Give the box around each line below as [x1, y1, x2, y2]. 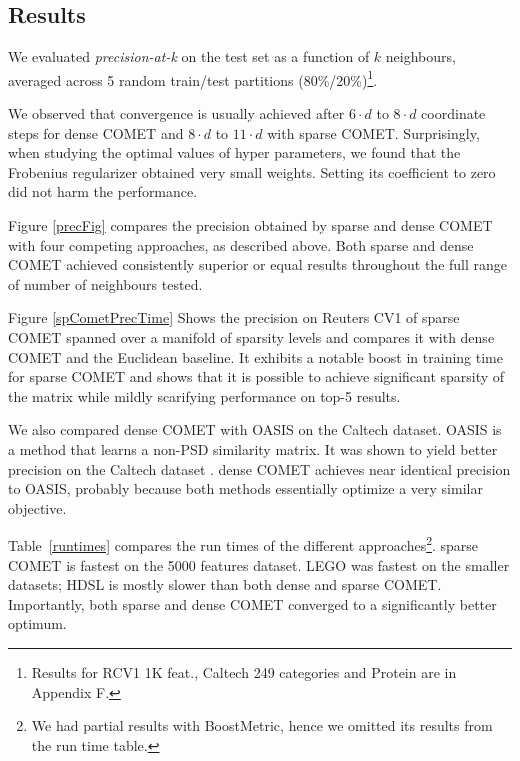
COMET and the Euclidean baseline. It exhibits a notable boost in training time [8, 346, 503, 367]
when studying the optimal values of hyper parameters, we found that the [8, 142, 461, 163]
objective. [8, 497, 67, 518]
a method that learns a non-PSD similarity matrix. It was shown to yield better [8, 438, 498, 459]
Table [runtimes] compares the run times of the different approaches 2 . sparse [8, 532, 479, 555]
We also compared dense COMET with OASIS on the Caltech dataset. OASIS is [8, 419, 502, 440]
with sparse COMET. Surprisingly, [267, 122, 480, 143]
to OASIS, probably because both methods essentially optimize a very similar [8, 478, 483, 499]
